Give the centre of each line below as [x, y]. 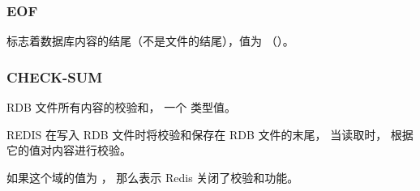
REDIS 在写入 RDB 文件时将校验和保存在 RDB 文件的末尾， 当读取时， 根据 [210, 134]
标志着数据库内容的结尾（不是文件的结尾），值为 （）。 [150, 41]
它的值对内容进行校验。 [69, 150]
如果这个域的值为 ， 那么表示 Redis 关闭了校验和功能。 [153, 177]
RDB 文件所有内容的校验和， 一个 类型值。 [121, 107]
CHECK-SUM [55, 76]
